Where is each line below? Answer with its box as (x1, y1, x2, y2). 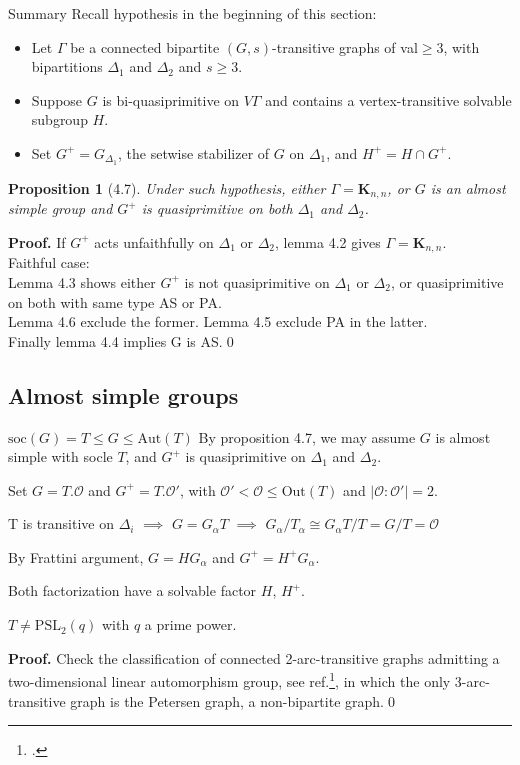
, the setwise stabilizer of (118, 142, 270, 163)
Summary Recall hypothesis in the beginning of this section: (8, 3, 377, 23)
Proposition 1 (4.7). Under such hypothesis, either (8, 177, 326, 198)
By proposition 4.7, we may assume (198, 426, 416, 447)
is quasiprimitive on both (141, 198, 293, 219)
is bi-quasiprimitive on (102, 89, 240, 110)
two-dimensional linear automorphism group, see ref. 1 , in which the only (8, 668, 451, 691)
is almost (435, 426, 491, 447)
